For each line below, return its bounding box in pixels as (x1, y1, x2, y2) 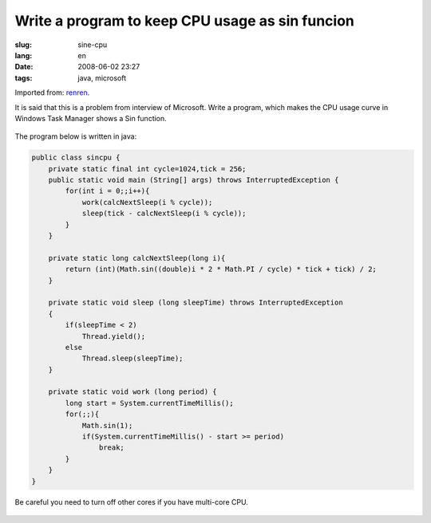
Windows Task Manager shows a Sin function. (14, 113, 167, 123)
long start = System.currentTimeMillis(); (65, 399, 235, 407)
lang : (14, 50, 33, 60)
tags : (14, 73, 33, 83)
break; (98, 443, 125, 452)
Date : (14, 62, 34, 72)
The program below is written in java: (14, 132, 137, 141)
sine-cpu (77, 40, 108, 49)
